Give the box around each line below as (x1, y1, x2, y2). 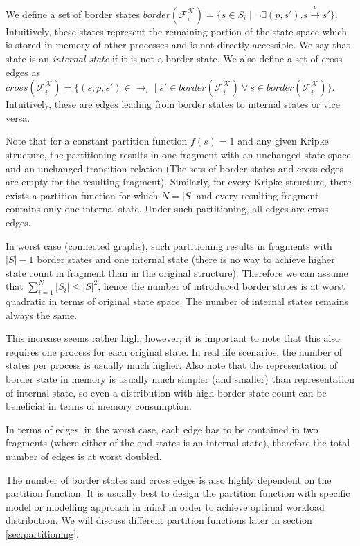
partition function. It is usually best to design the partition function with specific (6, 486, 350, 500)
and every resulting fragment (196, 188, 319, 202)
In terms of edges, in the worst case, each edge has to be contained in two (6, 421, 318, 436)
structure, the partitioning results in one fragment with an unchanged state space (6, 147, 351, 161)
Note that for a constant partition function (6, 134, 188, 148)
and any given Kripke (237, 134, 329, 148)
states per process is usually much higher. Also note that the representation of (6, 358, 338, 372)
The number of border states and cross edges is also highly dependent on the (6, 472, 332, 486)
